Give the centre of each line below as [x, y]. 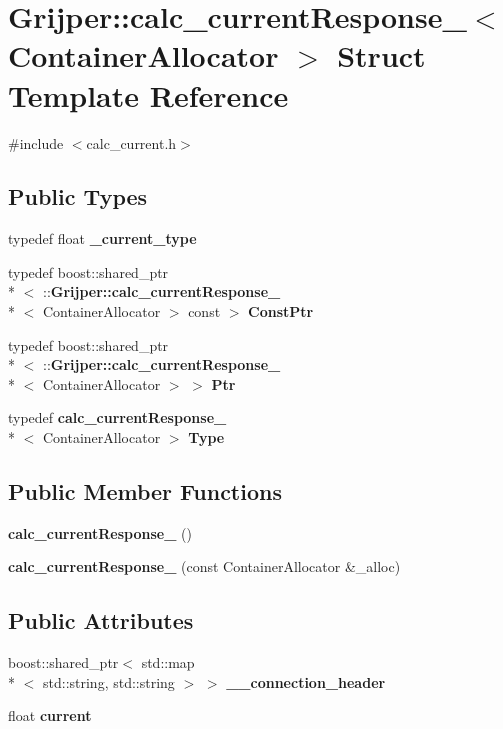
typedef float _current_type [102, 238]
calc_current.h [131, 142]
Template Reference [148, 94]
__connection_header [306, 681]
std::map [168, 662]
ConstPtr [281, 311]
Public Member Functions [145, 491]
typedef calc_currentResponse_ [117, 417]
